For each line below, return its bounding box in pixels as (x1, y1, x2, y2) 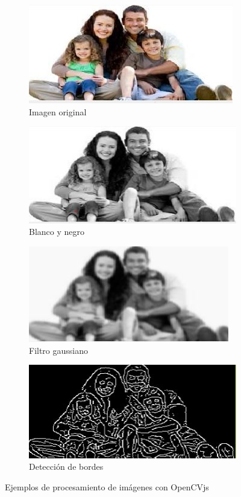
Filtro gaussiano (29, 344, 89, 356)
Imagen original (29, 105, 87, 118)
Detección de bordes (29, 460, 104, 473)
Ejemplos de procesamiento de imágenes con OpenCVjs (5, 480, 209, 493)
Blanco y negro (29, 225, 85, 238)
